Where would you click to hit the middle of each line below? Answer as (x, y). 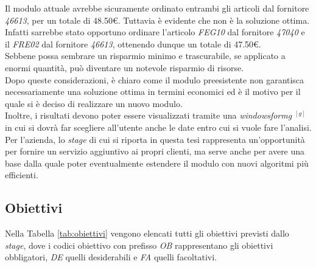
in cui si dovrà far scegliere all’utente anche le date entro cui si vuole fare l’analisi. (158, 127)
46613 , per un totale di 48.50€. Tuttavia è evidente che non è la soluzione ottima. (157, 20)
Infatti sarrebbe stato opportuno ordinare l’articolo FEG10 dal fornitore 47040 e (155, 32)
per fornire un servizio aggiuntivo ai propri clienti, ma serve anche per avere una (155, 151)
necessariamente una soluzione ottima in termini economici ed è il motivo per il (153, 92)
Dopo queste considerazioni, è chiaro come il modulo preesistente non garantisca (155, 79)
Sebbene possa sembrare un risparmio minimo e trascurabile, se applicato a (145, 56)
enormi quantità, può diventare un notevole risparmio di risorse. (125, 67)
